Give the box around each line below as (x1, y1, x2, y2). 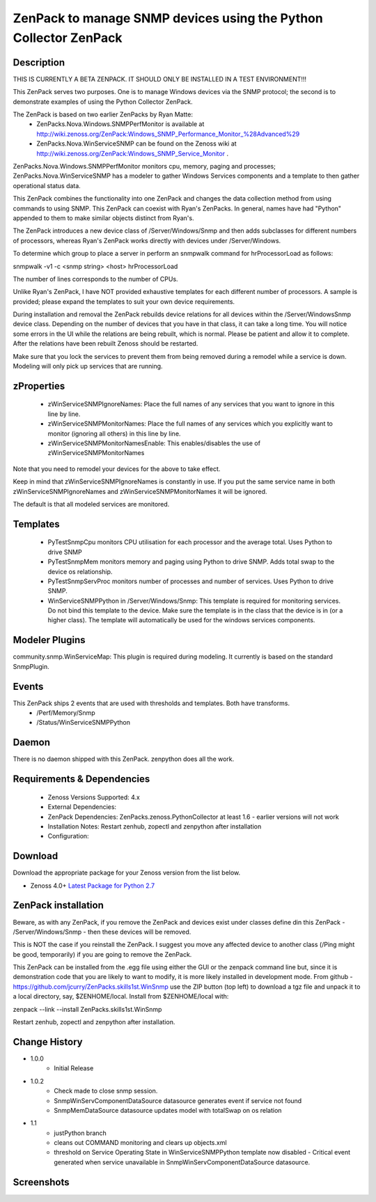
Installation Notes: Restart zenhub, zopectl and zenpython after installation (47, 822, 262, 831)
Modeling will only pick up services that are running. (13, 362, 163, 371)
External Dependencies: (47, 803, 117, 811)
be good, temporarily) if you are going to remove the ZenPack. (13, 950, 192, 958)
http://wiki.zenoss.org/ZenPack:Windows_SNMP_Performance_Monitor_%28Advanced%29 (36, 130, 300, 138)
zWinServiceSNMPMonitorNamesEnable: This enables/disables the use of (47, 439, 261, 447)
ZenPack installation (13, 900, 104, 911)
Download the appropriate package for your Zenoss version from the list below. (13, 868, 241, 877)
